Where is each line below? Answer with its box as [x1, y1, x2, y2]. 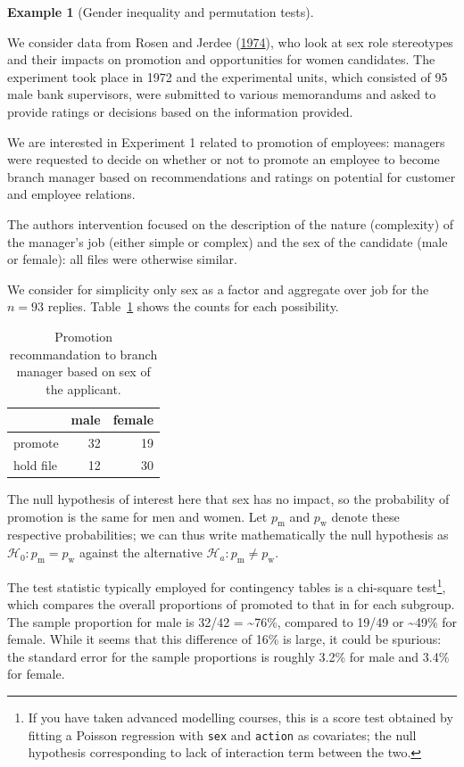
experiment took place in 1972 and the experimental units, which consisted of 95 [7, 67, 448, 86]
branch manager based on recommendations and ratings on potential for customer [7, 167, 456, 186]
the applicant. [46, 379, 121, 398]
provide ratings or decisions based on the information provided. [7, 102, 353, 120]
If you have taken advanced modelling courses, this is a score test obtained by [28, 708, 453, 727]
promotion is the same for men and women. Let [7, 507, 268, 525]
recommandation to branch [9, 344, 158, 363]
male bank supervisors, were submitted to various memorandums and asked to [7, 85, 436, 103]
